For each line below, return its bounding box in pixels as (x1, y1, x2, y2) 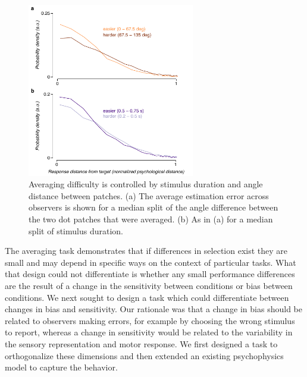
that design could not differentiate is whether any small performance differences (5, 268, 295, 280)
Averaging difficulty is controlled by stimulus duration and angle (29, 178, 263, 190)
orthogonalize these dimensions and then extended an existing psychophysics (5, 349, 284, 362)
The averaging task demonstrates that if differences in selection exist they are (5, 244, 288, 257)
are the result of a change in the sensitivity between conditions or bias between (5, 279, 293, 292)
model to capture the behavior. (5, 361, 118, 373)
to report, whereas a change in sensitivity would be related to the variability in (5, 326, 293, 338)
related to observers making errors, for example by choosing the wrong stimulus (5, 314, 295, 326)
